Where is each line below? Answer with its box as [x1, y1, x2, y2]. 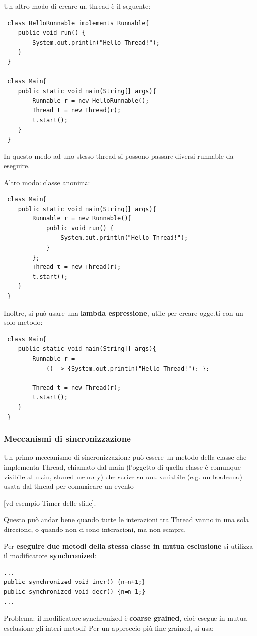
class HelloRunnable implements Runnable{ [7, 19, 149, 27]
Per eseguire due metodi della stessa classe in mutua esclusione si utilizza [4, 540, 253, 551]
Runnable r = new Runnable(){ [32, 215, 131, 222]
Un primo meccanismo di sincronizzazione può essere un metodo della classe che [4, 452, 247, 462]
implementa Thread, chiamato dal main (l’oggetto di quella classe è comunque [4, 461, 241, 472]
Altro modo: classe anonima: [4, 177, 90, 187]
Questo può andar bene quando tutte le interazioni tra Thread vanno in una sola [4, 514, 249, 525]
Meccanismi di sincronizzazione [4, 432, 131, 445]
